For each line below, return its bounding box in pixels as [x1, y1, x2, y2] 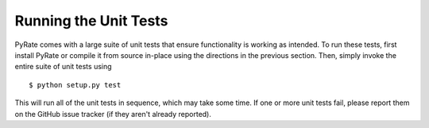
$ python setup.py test [29, 80, 122, 89]
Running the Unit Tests [14, 12, 168, 29]
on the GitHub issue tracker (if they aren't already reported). [14, 109, 212, 118]
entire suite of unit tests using [14, 62, 112, 72]
